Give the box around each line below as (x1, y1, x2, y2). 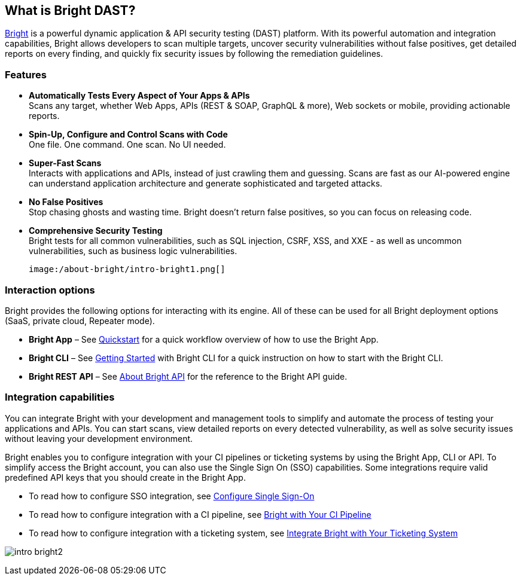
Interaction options (5, 283, 95, 296)
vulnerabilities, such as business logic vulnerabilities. (29, 246, 237, 257)
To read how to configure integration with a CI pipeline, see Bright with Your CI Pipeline (29, 509, 371, 520)
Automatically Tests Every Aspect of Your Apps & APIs (29, 90, 250, 101)
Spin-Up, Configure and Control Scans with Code (29, 129, 228, 140)
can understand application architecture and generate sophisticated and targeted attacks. (29, 178, 383, 189)
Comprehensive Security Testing (29, 225, 163, 236)
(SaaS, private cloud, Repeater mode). (5, 315, 155, 326)
